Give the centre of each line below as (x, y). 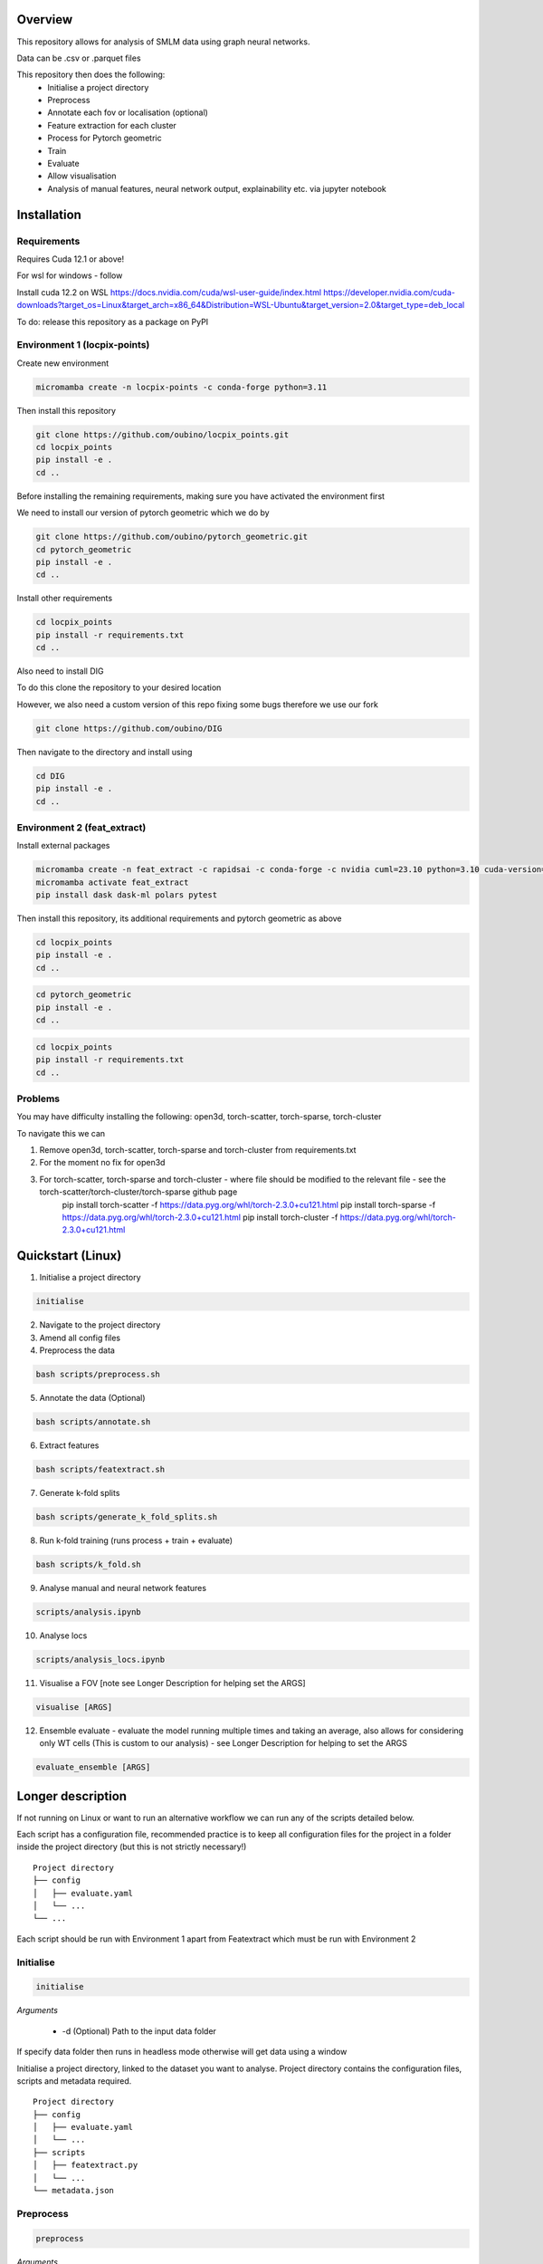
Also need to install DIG (60, 671)
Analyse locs (63, 1636)
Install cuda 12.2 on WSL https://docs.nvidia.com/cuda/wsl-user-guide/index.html (169, 292)
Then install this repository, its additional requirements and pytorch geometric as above (180, 918)
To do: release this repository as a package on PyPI (113, 321)
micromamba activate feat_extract (112, 882)
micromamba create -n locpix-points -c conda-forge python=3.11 (181, 387)
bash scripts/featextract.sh (100, 1469)
